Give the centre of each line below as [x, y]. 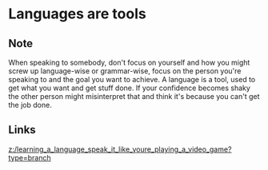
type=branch [30, 157]
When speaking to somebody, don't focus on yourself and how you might [129, 62]
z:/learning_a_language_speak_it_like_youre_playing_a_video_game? [120, 149]
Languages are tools [77, 14]
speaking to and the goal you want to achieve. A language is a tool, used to [132, 79]
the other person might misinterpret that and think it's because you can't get [134, 96]
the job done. [30, 105]
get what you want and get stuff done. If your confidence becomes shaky [129, 88]
